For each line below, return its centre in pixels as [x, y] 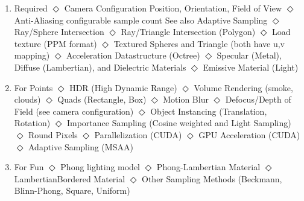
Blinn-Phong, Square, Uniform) [72, 190]
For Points [33, 87]
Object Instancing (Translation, [209, 111]
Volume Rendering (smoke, [243, 87]
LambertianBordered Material [70, 178]
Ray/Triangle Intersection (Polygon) [188, 32]
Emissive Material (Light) [251, 67]
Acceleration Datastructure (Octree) [133, 55]
